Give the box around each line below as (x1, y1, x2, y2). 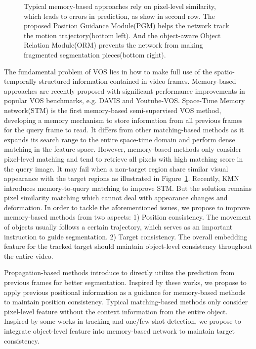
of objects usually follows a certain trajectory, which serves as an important (4, 222, 233, 232)
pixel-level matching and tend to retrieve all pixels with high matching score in (4, 153, 243, 164)
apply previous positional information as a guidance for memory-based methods (4, 287, 245, 297)
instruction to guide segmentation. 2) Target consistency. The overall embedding (4, 231, 248, 241)
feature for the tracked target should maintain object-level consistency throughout (4, 241, 253, 251)
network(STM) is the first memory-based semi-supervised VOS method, (4, 105, 221, 115)
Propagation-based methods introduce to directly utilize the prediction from (4, 267, 235, 278)
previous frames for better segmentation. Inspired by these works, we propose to (4, 277, 247, 288)
